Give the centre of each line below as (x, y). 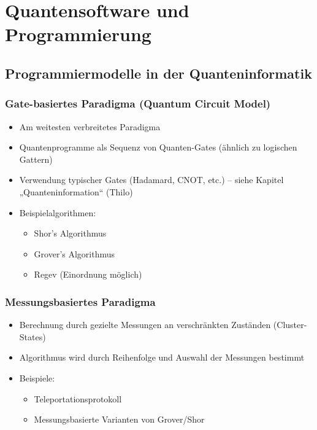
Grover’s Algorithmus (74, 253)
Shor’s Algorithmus (70, 233)
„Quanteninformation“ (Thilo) (76, 191)
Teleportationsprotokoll (78, 398)
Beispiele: (37, 377)
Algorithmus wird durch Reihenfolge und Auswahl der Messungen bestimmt (162, 357)
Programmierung (78, 34)
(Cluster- (290, 325)
